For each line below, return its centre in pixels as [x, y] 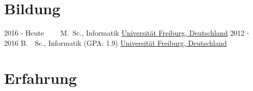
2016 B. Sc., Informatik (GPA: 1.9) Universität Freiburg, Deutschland [116, 42]
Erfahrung [40, 78]
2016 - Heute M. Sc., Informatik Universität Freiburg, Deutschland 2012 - [127, 33]
